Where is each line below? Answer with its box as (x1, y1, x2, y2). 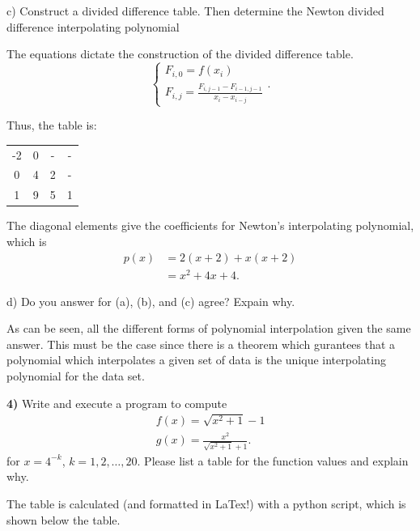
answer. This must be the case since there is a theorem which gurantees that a (6, 335, 396, 352)
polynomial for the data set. (6, 367, 145, 384)
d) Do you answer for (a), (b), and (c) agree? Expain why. (6, 292, 295, 309)
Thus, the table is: (6, 117, 97, 134)
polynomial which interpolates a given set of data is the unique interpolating (6, 351, 386, 368)
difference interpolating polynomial (6, 18, 180, 35)
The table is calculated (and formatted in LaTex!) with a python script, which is (6, 495, 406, 512)
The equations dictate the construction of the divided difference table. (6, 45, 354, 62)
